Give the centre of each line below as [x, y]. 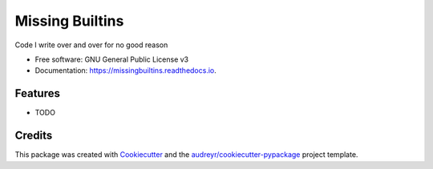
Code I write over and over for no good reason [91, 45]
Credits [34, 136]
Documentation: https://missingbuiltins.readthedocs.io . [125, 70]
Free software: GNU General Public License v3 [112, 59]
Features [37, 93]
